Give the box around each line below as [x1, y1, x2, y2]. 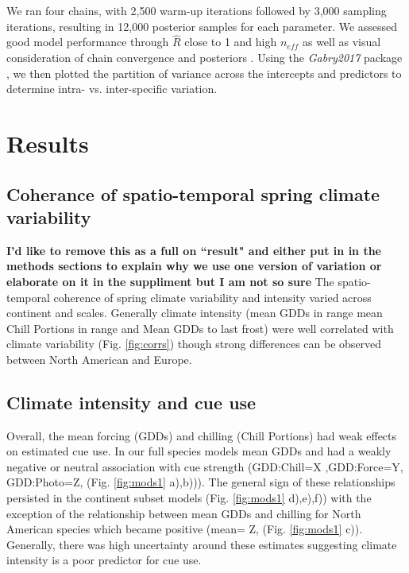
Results [6, 126, 89, 159]
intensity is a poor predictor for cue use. [6, 552, 202, 568]
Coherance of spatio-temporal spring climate [6, 181, 380, 206]
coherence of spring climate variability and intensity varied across [53, 288, 372, 305]
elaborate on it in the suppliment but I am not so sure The [6, 273, 334, 289]
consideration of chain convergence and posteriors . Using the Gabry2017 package [6, 49, 403, 65]
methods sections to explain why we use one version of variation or [6, 257, 382, 274]
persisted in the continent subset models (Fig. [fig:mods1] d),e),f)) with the [6, 490, 372, 506]
